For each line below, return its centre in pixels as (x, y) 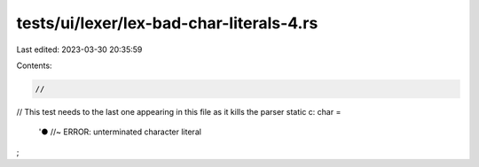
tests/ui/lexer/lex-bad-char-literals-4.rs (167, 23)
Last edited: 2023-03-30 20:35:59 (79, 49)
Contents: (34, 65)
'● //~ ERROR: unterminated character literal (120, 132)
